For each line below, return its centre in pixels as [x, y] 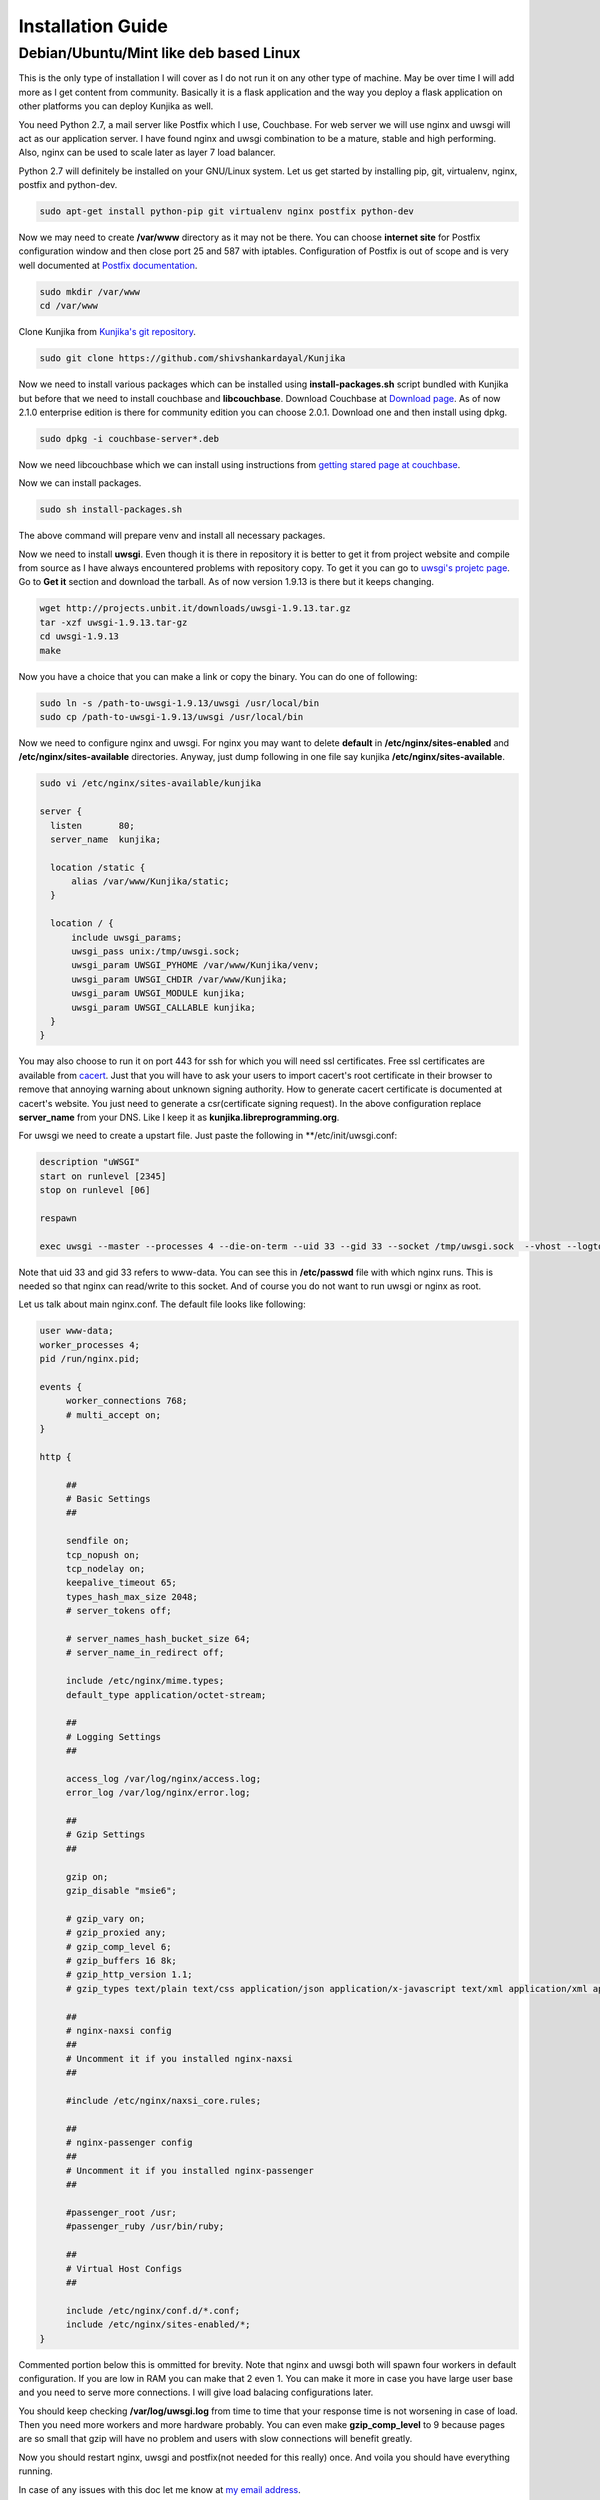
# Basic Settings [108, 1499]
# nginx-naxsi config [118, 2030]
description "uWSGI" [89, 1162]
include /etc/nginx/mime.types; [145, 1681]
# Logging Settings [113, 1736]
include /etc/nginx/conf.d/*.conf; [152, 2310]
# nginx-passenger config [129, 2143]
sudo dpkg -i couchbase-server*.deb [129, 438]
